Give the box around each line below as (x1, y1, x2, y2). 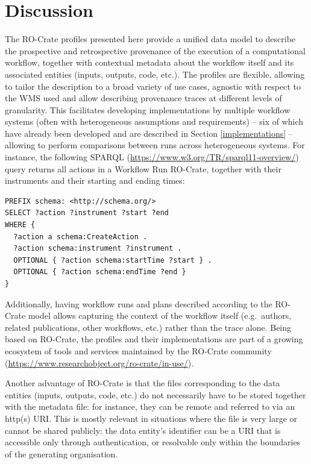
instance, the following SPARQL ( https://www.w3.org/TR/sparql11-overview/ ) (5, 151, 299, 163)
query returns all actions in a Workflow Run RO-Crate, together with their (5, 162, 281, 175)
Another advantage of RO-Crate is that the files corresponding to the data (5, 377, 280, 389)
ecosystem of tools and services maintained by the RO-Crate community (5, 344, 272, 357)
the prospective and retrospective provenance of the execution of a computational (5, 44, 306, 57)
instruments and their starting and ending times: (5, 174, 185, 187)
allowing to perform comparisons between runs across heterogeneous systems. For (5, 139, 305, 151)
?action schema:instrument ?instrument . (13, 244, 182, 253)
